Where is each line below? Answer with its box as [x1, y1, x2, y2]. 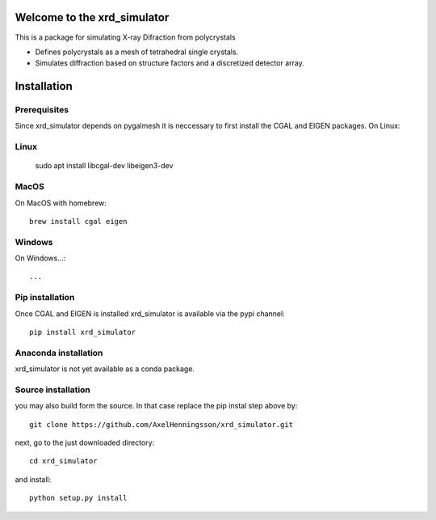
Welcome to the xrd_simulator [15, 11, 170, 24]
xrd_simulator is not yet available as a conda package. [15, 364, 195, 374]
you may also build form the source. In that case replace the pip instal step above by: [15, 401, 298, 411]
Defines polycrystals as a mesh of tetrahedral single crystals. [35, 47, 239, 57]
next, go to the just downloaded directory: [15, 438, 155, 448]
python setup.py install [29, 493, 128, 503]
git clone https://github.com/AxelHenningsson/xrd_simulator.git [29, 420, 294, 429]
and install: [15, 474, 52, 484]
